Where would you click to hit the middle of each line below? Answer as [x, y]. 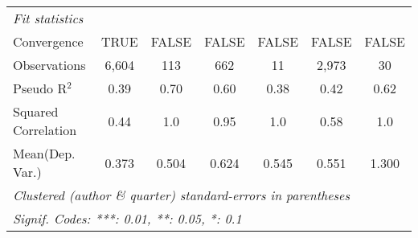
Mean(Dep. [44, 153]
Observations [49, 65]
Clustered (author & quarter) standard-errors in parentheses [181, 195]
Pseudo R [40, 88]
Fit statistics [48, 18]
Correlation [45, 130]
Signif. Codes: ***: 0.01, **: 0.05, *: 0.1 [127, 218]
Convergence [48, 41]
